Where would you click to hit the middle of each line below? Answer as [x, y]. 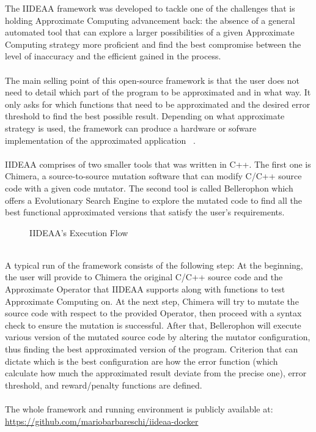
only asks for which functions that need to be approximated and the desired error [158, 104]
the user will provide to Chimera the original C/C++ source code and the [144, 277]
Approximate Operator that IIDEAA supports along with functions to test [145, 289]
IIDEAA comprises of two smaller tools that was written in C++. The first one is [158, 164]
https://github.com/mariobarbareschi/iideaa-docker [102, 421]
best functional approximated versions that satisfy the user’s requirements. [145, 212]
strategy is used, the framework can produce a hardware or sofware [131, 128]
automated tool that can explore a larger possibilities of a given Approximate [150, 32]
